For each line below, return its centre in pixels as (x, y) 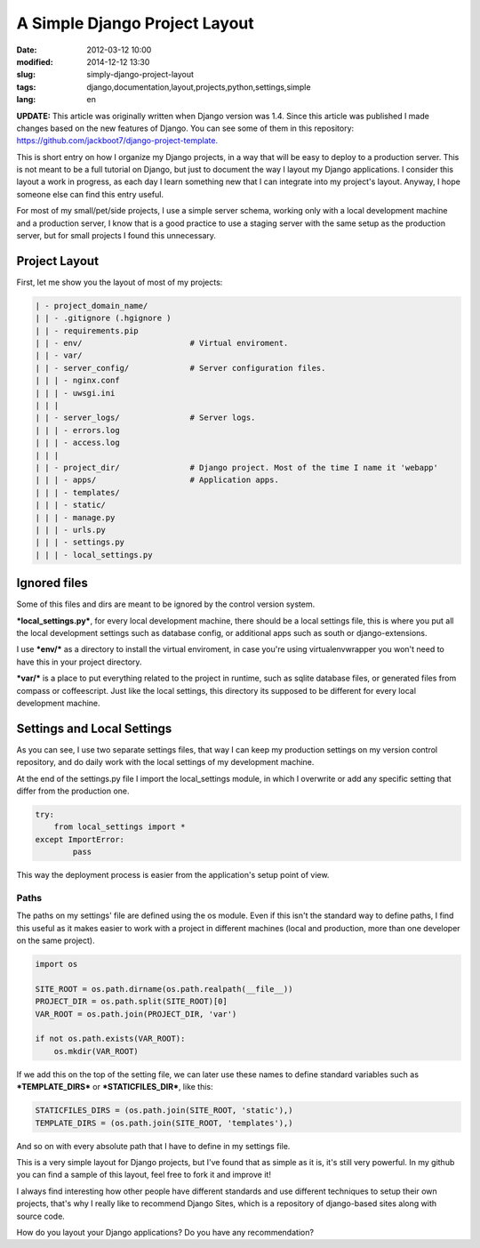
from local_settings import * (120, 827)
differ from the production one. (73, 791)
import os (56, 964)
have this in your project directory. (79, 662)
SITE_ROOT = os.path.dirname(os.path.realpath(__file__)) (164, 989)
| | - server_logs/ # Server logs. (145, 418)
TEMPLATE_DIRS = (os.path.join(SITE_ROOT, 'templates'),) (164, 1123)
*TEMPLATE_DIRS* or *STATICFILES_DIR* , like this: (115, 1087)
